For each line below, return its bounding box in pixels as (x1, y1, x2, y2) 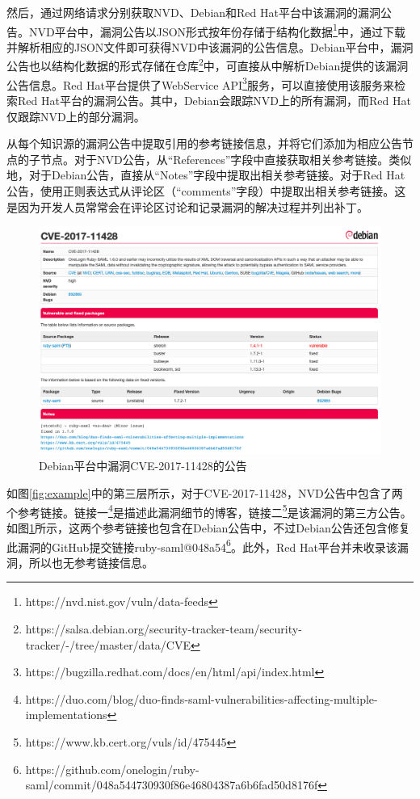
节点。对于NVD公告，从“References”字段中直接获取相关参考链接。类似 (40, 150, 412, 167)
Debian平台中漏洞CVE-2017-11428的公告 (39, 457, 247, 474)
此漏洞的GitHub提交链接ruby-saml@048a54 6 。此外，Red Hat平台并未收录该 (6, 536, 397, 555)
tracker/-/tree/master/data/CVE (25, 636, 191, 653)
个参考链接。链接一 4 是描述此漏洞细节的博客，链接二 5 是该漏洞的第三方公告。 (6, 501, 412, 520)
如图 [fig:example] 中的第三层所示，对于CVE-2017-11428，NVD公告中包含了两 (6, 485, 403, 502)
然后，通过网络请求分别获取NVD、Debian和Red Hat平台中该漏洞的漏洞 (6, 4, 380, 20)
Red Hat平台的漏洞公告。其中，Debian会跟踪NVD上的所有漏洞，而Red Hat (17, 91, 411, 108)
